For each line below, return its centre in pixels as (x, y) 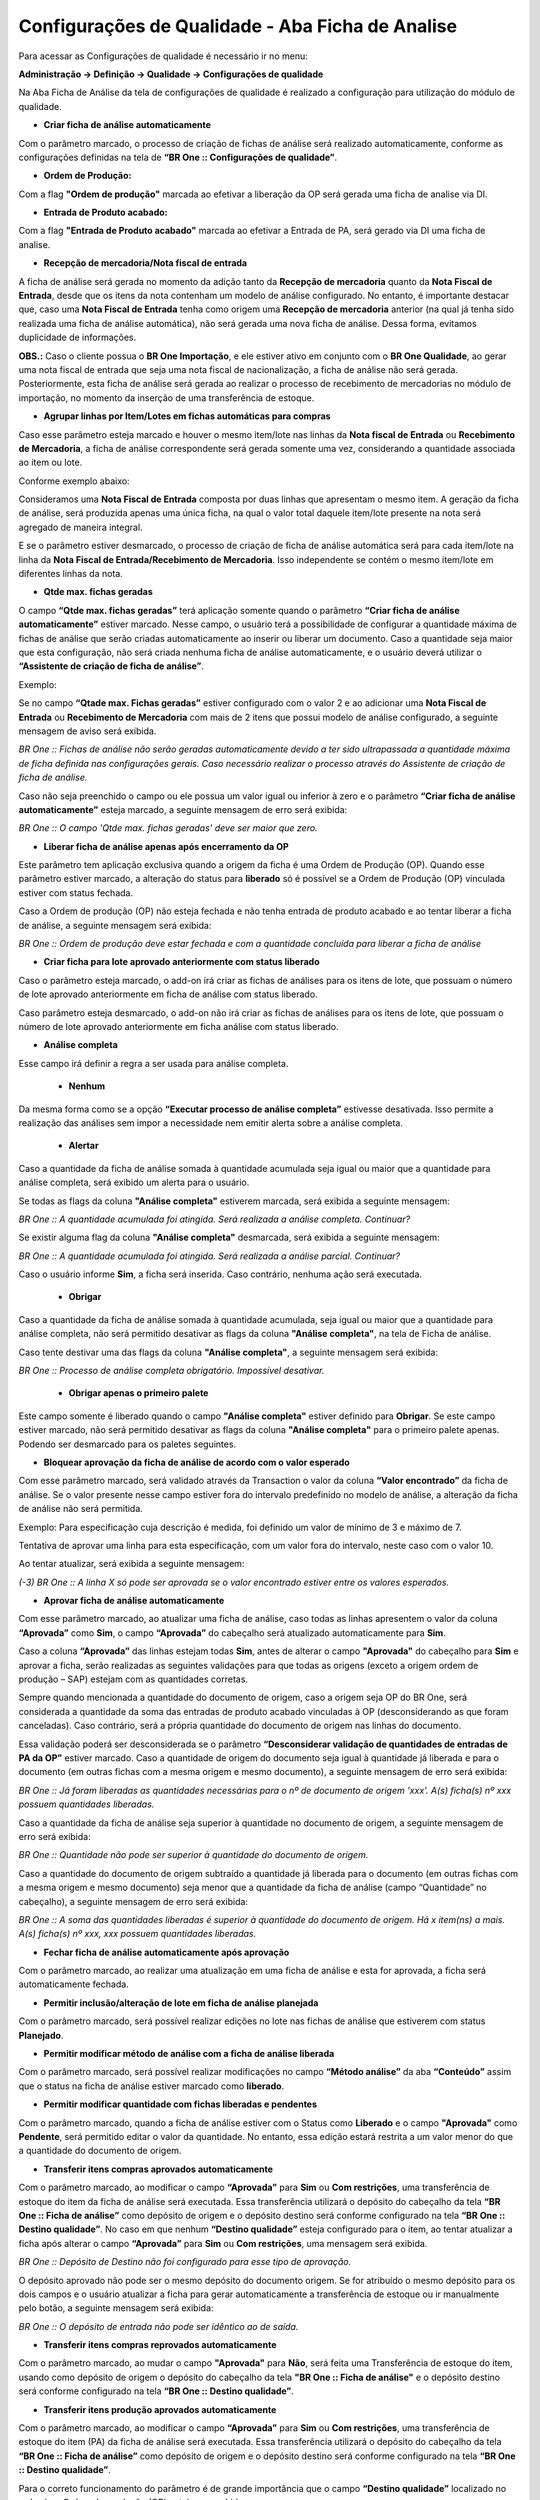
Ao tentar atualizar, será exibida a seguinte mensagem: (131, 1564)
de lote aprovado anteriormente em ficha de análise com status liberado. (168, 994)
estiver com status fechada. (76, 892)
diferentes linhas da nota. (71, 574)
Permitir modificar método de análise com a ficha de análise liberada (189, 2054)
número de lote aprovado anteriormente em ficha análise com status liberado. (178, 1026)
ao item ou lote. (50, 462)
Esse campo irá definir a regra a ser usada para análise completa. (153, 1063)
